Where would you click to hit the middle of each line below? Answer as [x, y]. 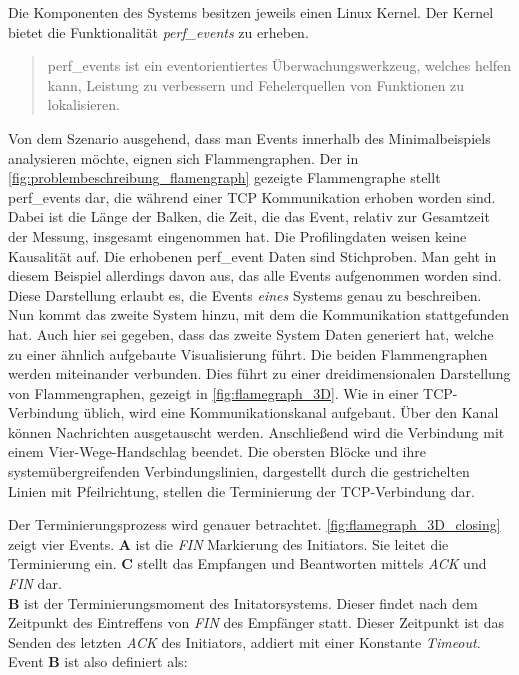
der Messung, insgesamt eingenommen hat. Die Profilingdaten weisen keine [237, 235]
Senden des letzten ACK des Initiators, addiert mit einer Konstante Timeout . [244, 641]
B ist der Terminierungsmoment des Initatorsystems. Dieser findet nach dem [243, 602]
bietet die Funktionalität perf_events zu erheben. [158, 31]
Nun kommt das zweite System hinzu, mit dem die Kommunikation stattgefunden [259, 314]
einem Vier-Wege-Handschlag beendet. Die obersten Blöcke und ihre [217, 451]
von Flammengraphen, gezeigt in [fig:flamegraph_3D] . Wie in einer [213, 392]
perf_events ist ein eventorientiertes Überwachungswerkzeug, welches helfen [279, 65]
